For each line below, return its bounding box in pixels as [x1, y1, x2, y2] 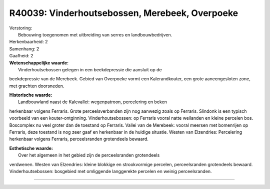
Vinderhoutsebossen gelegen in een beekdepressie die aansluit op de [18, 66, 162, 72]
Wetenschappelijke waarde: [9, 60, 69, 66]
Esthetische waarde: [9, 145, 53, 151]
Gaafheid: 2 [9, 53, 33, 59]
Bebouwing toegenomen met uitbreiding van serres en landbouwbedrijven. [18, 31, 172, 37]
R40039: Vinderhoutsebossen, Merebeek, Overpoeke [9, 7, 238, 18]
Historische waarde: [9, 92, 52, 98]
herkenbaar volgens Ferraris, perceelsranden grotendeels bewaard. [9, 136, 148, 142]
